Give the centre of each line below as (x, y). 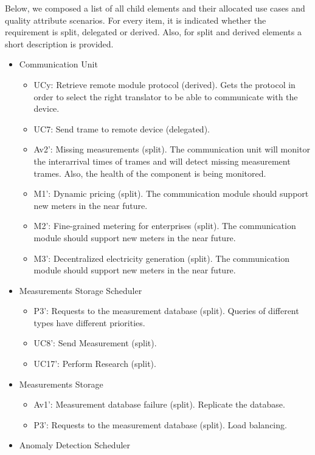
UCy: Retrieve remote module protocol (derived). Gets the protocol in (164, 84)
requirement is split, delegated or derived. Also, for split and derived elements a (153, 32)
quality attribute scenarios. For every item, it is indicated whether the (136, 20)
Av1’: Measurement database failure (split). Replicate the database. (159, 404)
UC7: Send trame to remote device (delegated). (122, 128)
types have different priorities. (89, 322)
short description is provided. (59, 43)
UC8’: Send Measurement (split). (95, 343)
